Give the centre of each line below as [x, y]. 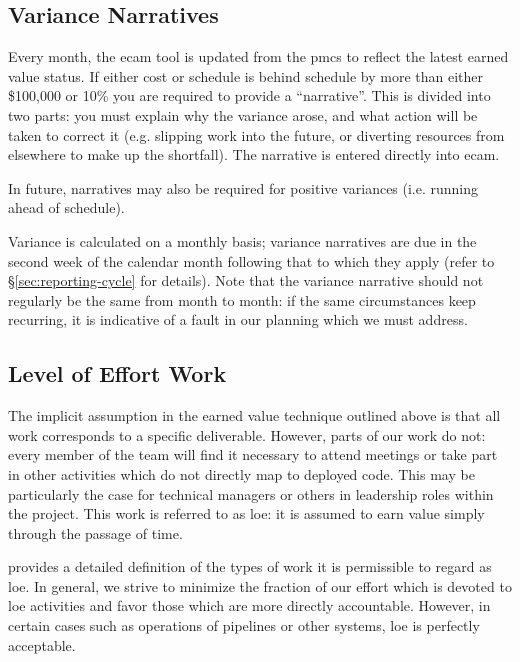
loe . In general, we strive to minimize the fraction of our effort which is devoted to [260, 585]
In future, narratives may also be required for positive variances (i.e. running [243, 187]
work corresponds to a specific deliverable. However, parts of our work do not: [247, 434]
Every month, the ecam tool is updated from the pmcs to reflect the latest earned [258, 56]
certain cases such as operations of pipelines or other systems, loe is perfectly [244, 625]
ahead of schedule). [66, 207]
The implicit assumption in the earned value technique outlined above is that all [254, 415]
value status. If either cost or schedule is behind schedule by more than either [246, 75]
